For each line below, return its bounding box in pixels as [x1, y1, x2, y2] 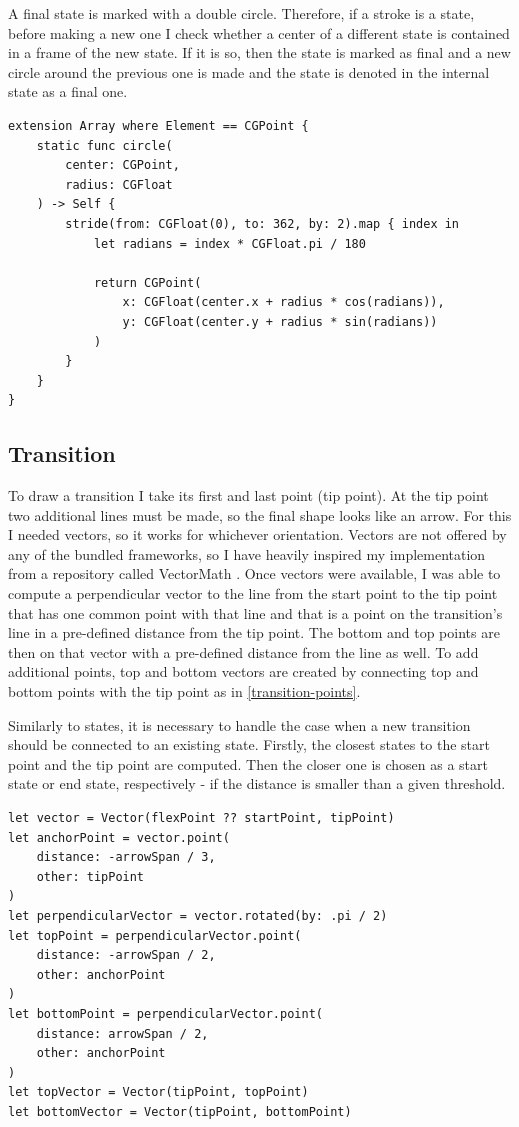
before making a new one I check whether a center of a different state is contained [8, 22, 510, 43]
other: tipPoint [36, 869, 145, 884]
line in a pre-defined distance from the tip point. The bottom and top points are [8, 622, 500, 643]
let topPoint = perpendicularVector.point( [8, 928, 302, 943]
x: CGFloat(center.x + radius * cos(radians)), [122, 295, 445, 310]
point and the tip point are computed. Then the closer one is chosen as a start [8, 753, 488, 774]
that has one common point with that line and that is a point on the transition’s [8, 602, 503, 623]
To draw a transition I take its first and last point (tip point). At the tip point [8, 485, 489, 506]
